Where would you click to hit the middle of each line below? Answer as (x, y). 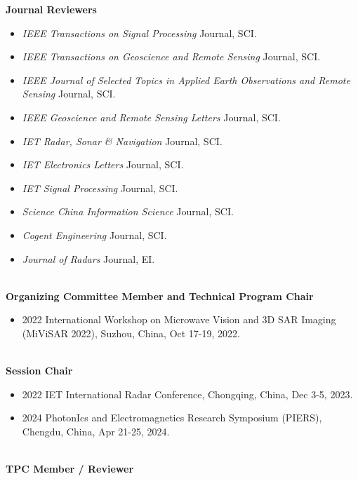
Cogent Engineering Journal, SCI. (94, 235)
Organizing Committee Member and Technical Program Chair (160, 296)
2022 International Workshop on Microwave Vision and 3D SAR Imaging (179, 319)
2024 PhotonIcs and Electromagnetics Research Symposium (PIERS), (172, 418)
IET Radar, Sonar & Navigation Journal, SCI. (122, 141)
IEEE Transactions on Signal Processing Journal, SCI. (139, 33)
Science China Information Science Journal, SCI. (128, 211)
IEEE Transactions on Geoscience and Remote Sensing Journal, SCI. (171, 56)
